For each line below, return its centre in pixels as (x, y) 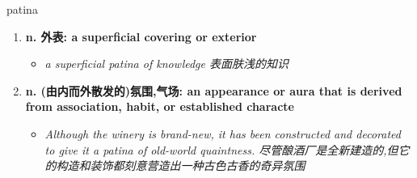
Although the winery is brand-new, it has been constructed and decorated (223, 133)
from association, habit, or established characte (160, 106)
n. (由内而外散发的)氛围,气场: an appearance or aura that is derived (214, 90)
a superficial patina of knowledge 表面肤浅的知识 (167, 64)
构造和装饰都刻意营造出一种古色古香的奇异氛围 (181, 165)
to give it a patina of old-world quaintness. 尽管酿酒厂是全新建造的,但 (221, 149)
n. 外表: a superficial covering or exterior (141, 36)
